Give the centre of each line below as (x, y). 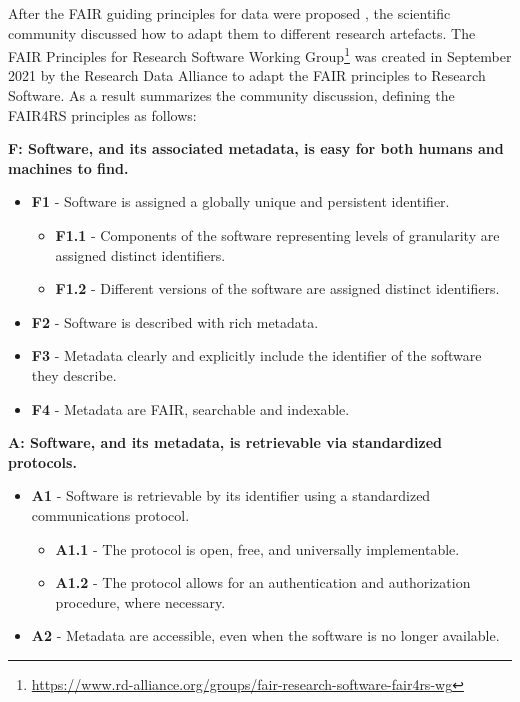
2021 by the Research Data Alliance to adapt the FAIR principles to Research (247, 75)
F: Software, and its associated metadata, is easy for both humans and (256, 148)
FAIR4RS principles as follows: (102, 114)
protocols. (42, 461)
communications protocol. (110, 514)
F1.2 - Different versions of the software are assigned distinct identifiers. (277, 288)
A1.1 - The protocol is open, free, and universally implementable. (257, 548)
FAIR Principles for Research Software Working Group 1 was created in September (260, 54)
